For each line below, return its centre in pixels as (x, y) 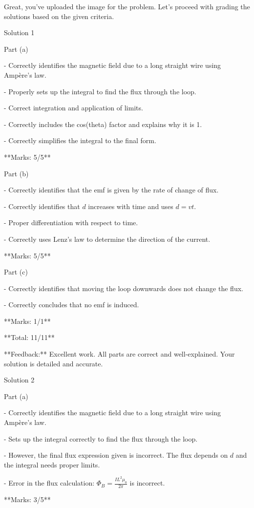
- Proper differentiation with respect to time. (71, 222)
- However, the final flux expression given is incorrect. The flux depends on (116, 455)
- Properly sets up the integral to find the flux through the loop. (100, 91)
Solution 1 (19, 32)
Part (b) (16, 173)
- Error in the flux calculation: (49, 483)
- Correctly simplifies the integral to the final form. (80, 140)
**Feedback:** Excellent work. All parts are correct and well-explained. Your (119, 354)
